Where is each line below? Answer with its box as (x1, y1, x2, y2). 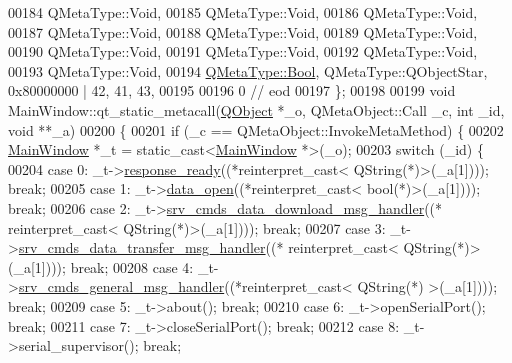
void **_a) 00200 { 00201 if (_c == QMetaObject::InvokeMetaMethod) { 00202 (8, 119, 504, 140)
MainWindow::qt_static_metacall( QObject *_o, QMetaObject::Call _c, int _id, (8, 99, 505, 120)
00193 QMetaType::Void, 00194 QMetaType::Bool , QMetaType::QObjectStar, (8, 60, 488, 81)
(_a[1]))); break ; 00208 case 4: (8, 256, 194, 277)
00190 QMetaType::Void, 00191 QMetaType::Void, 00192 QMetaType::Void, (8, 41, 478, 62)
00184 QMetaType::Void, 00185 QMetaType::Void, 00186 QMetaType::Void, (8, 2, 478, 22)
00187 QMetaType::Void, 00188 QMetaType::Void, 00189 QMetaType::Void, (8, 21, 478, 42)
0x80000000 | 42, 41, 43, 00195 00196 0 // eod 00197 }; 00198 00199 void (8, 80, 456, 101)
